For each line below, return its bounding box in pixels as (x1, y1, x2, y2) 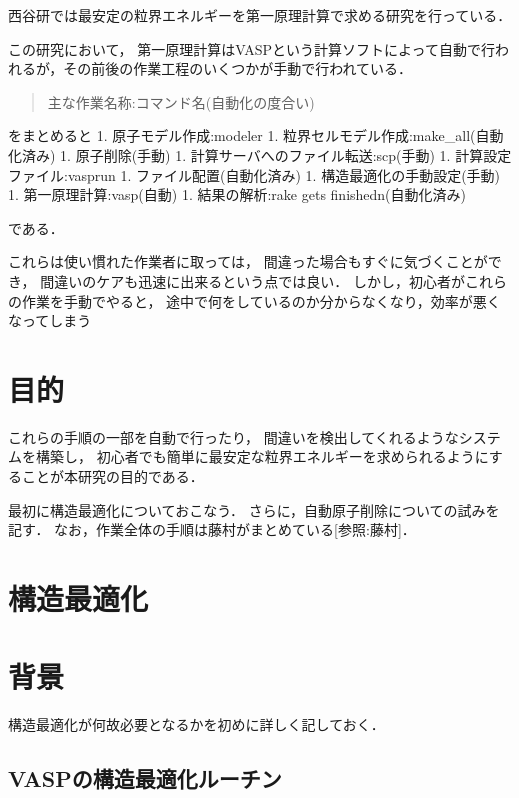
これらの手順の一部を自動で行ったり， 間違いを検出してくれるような (8, 426, 459, 447)
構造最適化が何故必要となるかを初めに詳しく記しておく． (8, 714, 385, 735)
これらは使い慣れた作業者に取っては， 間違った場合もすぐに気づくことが (8, 251, 488, 272)
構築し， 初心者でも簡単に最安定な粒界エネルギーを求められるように (35, 446, 489, 467)
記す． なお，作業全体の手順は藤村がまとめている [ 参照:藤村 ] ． (8, 519, 416, 540)
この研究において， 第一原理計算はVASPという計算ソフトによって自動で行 (8, 38, 495, 59)
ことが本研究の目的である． (21, 466, 204, 487)
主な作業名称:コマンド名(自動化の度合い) (47, 91, 315, 112)
